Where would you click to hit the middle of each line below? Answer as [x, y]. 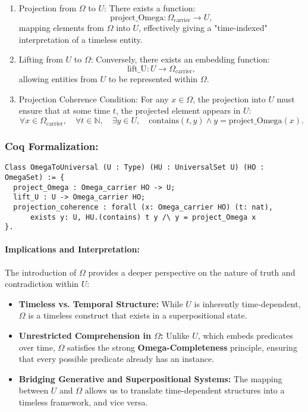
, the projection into [229, 99]
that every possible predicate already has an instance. [117, 359]
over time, [37, 347]
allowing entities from [58, 79]
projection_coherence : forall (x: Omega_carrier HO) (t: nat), [143, 207]
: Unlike [175, 335]
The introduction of [41, 272]
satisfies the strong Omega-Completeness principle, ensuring [182, 347]
